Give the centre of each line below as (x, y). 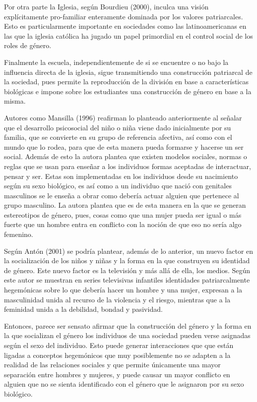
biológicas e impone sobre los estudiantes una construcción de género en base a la (128, 91)
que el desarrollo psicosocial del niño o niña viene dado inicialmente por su (118, 127)
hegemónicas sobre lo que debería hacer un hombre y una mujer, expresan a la (123, 290)
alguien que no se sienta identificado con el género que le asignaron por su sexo (124, 384)
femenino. (19, 234)
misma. (15, 101)
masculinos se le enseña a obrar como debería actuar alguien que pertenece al (122, 195)
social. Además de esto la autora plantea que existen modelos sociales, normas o (126, 156)
